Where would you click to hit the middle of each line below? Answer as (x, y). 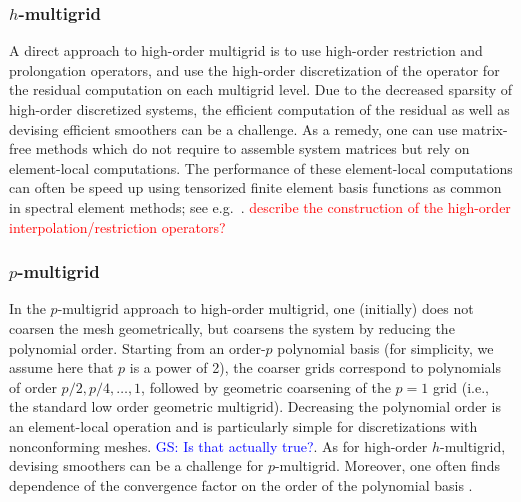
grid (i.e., (460, 386)
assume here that (61, 367)
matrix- (485, 128)
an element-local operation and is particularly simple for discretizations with (243, 425)
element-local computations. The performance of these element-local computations (261, 167)
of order (33, 386)
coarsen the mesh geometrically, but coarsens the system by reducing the (232, 327)
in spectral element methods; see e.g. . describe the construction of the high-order (260, 206)
